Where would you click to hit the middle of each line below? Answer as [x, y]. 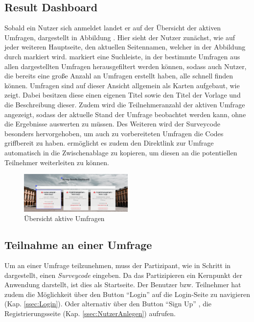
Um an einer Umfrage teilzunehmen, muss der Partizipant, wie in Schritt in [118, 265]
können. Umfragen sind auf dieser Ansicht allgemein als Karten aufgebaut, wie [122, 85]
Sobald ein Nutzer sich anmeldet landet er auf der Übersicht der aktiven [113, 28]
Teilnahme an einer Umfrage [78, 245]
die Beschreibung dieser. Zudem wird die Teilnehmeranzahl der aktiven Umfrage [125, 104]
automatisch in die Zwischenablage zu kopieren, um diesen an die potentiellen [121, 152]
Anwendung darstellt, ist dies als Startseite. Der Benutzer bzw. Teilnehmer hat [123, 285]
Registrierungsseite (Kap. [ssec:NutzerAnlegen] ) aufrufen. [90, 313]
